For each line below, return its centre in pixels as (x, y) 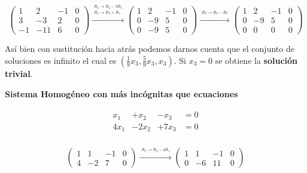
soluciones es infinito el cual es (61, 60)
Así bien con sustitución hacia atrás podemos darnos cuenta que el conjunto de (150, 49)
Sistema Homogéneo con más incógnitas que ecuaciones (121, 93)
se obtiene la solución (256, 60)
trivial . (19, 73)
